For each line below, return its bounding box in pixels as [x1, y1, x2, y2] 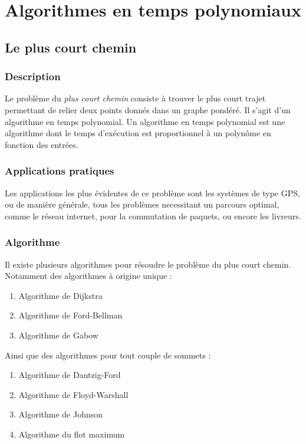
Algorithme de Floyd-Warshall [18, 388, 129, 400]
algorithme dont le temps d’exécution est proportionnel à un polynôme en [5, 127, 271, 139]
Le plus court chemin [5, 38, 137, 56]
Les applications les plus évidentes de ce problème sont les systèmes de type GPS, [5, 186, 300, 199]
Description [5, 69, 61, 84]
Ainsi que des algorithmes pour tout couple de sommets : [5, 348, 211, 361]
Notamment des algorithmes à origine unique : [5, 269, 172, 282]
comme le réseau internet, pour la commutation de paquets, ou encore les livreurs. [5, 209, 301, 222]
